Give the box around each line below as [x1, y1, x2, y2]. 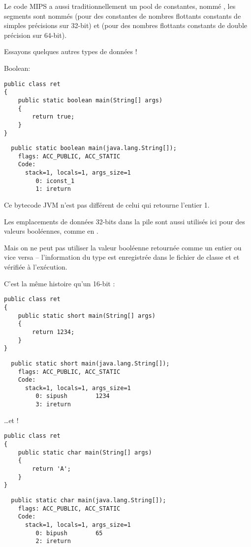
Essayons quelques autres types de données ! [4, 46, 137, 57]
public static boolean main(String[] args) [18, 96, 163, 104]
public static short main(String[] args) [18, 312, 156, 319]
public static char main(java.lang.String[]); [11, 496, 166, 504]
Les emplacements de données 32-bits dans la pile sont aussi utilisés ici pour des [4, 216, 245, 226]
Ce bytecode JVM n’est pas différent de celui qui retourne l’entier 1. [4, 200, 210, 210]
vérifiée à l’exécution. [4, 262, 67, 272]
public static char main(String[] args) [18, 449, 152, 456]
